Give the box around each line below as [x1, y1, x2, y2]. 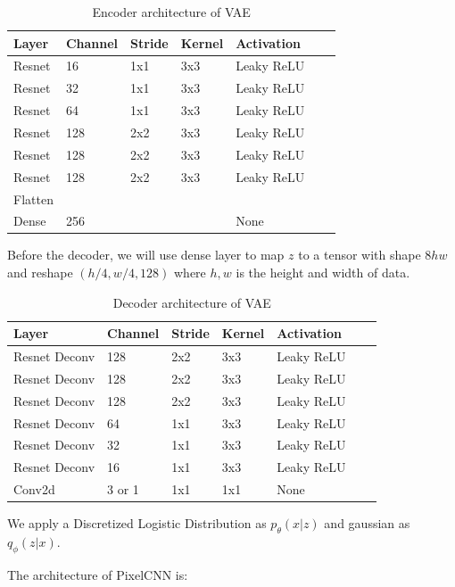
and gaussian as [324, 514, 410, 533]
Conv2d [13, 480, 55, 499]
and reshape [7, 263, 73, 282]
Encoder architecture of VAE [92, 3, 251, 21]
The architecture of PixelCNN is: [7, 565, 188, 583]
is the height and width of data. [236, 263, 410, 282]
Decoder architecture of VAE [112, 293, 271, 311]
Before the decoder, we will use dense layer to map [7, 245, 285, 264]
